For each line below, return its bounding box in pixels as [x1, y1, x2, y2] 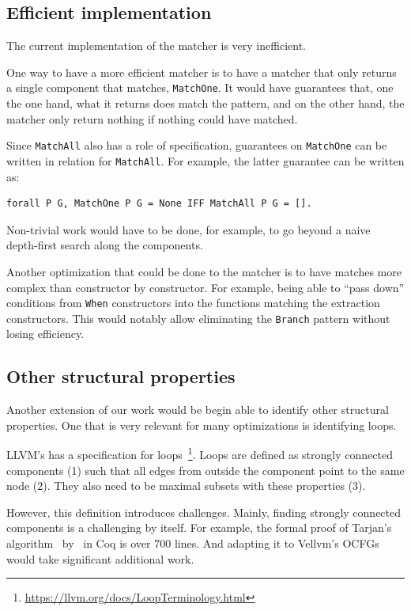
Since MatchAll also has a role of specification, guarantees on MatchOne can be [6, 137, 387, 154]
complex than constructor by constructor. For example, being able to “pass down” [6, 279, 405, 295]
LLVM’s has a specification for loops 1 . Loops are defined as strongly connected [6, 444, 393, 463]
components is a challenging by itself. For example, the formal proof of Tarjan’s [6, 519, 392, 536]
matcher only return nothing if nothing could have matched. [6, 110, 298, 127]
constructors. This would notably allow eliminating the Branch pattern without [6, 309, 390, 326]
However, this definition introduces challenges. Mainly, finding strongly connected [6, 503, 402, 520]
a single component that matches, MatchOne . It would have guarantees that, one [6, 79, 394, 96]
